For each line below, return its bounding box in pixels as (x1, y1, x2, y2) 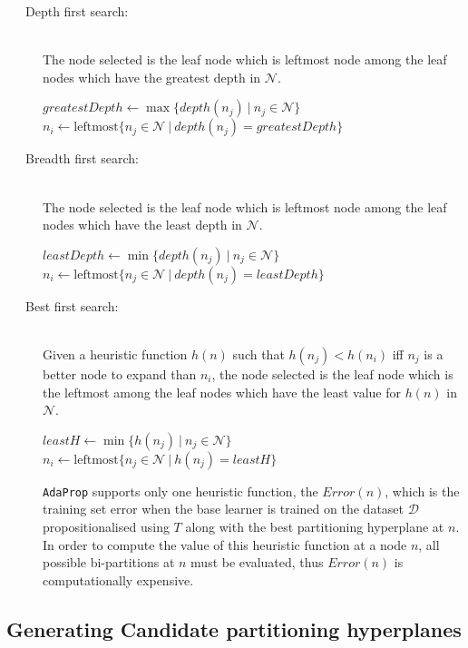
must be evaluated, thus (190, 553, 324, 572)
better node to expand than (43, 364, 197, 383)
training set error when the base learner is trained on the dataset (43, 499, 405, 518)
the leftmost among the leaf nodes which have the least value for (43, 382, 401, 401)
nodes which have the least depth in (43, 215, 242, 234)
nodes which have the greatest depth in (43, 67, 261, 86)
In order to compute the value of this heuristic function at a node (43, 535, 407, 554)
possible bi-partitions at (43, 553, 175, 572)
